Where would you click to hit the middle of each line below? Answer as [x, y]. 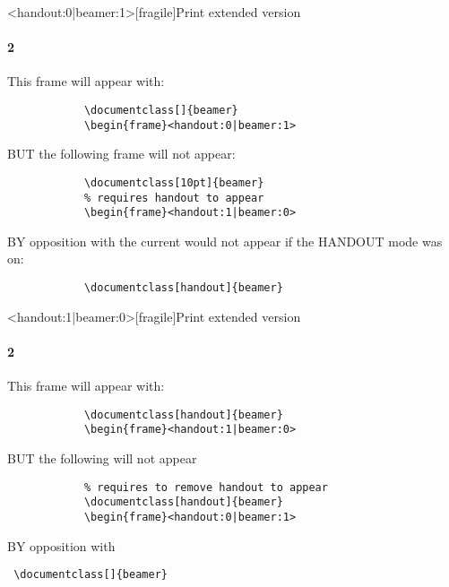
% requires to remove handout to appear [206, 487]
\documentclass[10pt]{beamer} [174, 182]
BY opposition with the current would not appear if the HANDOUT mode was [225, 241]
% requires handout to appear [174, 198]
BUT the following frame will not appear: [121, 154]
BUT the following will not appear [102, 458]
